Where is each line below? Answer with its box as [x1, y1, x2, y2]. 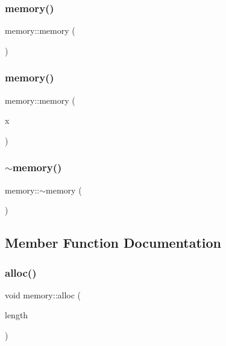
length [5, 309, 28, 321]
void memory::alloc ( [5, 288, 81, 301]
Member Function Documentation [5, 233, 222, 252]
